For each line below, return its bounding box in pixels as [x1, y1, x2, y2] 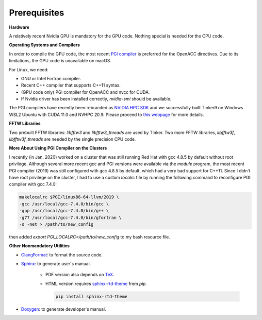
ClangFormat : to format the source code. [21, 252, 103, 257]
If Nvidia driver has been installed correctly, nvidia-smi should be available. [21, 96, 172, 102]
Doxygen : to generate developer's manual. [21, 306, 106, 312]
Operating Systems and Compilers [9, 42, 80, 48]
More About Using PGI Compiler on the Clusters [9, 145, 107, 151]
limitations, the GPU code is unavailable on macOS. [9, 58, 112, 64]
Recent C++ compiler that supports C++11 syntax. [21, 83, 121, 88]
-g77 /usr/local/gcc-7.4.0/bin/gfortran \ [19, 215, 122, 220]
